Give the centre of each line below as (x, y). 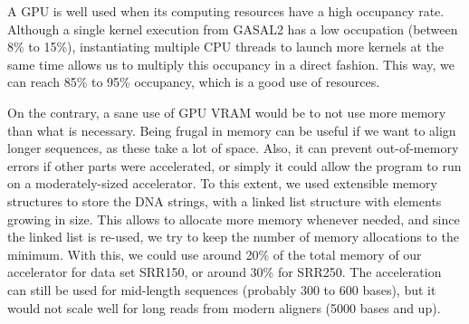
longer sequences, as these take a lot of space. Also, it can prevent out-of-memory (233, 148)
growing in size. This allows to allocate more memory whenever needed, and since (234, 219)
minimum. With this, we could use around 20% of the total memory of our (215, 254)
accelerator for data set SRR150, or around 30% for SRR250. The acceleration (225, 272)
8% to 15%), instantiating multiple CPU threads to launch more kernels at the (225, 47)
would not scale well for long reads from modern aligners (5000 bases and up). (224, 307)
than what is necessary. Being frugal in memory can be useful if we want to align (232, 130)
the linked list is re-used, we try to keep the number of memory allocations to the (233, 237)
